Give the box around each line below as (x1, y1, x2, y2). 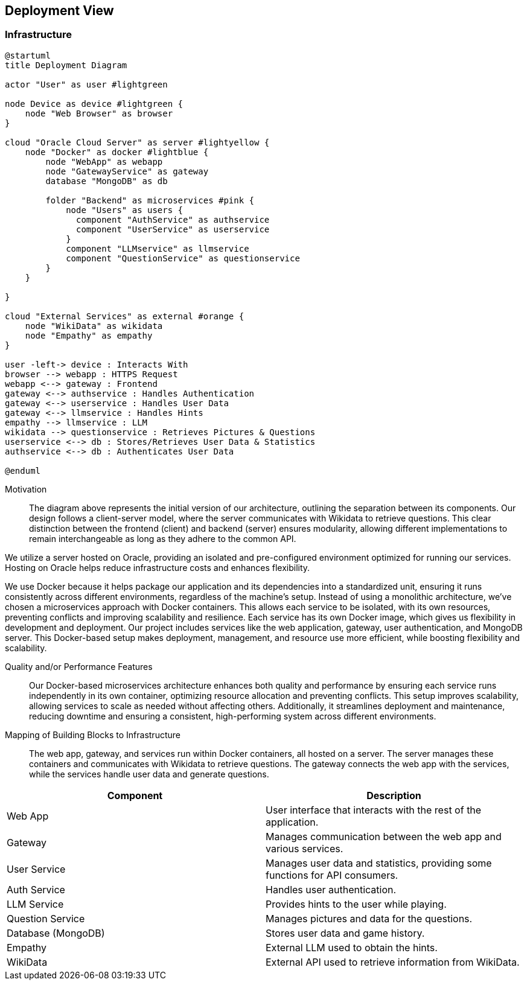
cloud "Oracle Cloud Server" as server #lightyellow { (5, 137, 270, 147)
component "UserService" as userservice (76, 224, 270, 234)
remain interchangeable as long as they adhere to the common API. (29, 533, 296, 544)
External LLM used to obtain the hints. (266, 941, 438, 954)
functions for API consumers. (266, 869, 398, 881)
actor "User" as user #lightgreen (5, 79, 168, 89)
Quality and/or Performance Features (5, 661, 153, 672)
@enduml (5, 465, 41, 476)
